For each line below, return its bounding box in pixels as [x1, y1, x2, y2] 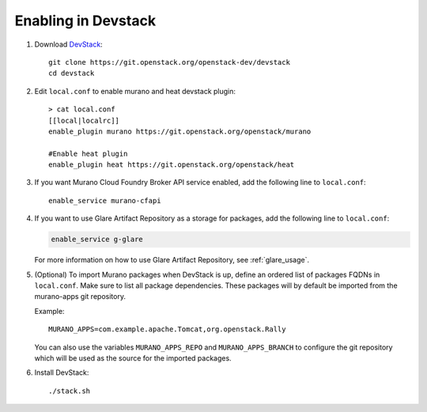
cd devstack [48, 69, 95, 78]
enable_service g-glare [51, 235, 144, 244]
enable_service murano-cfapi [48, 196, 161, 205]
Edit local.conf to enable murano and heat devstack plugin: [34, 86, 236, 96]
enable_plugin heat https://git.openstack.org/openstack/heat [48, 161, 295, 169]
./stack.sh [48, 386, 91, 395]
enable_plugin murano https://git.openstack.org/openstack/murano [48, 127, 312, 136]
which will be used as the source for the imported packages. [34, 353, 232, 363]
